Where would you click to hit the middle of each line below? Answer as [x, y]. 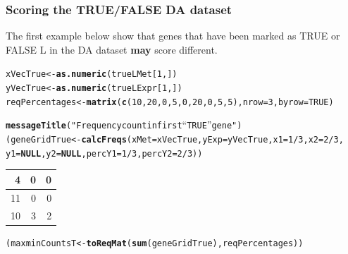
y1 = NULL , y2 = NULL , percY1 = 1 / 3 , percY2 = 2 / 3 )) [104, 153]
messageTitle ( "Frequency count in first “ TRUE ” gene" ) [124, 125]
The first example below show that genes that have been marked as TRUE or [173, 36]
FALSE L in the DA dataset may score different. [112, 49]
